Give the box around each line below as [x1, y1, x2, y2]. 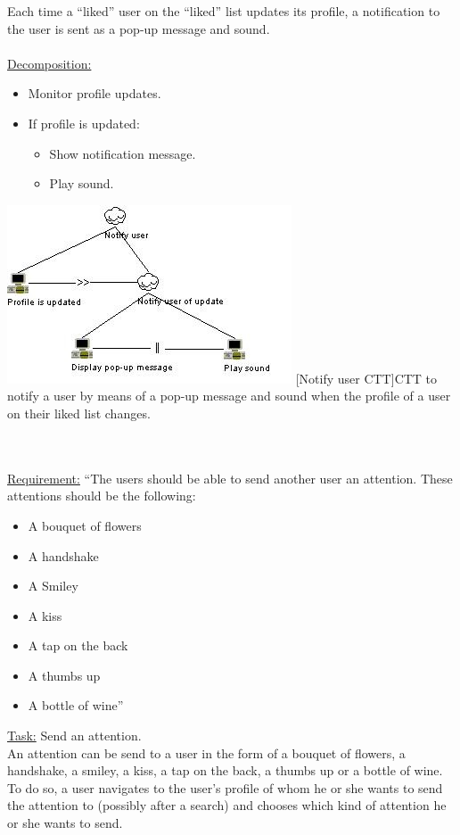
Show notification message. [49, 144, 196, 162]
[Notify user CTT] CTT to [295, 368, 438, 387]
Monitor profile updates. [28, 84, 161, 103]
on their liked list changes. [7, 403, 151, 422]
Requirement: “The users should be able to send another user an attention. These [7, 468, 453, 487]
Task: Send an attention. [7, 726, 142, 745]
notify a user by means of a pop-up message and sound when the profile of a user [7, 386, 451, 405]
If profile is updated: [28, 113, 140, 132]
